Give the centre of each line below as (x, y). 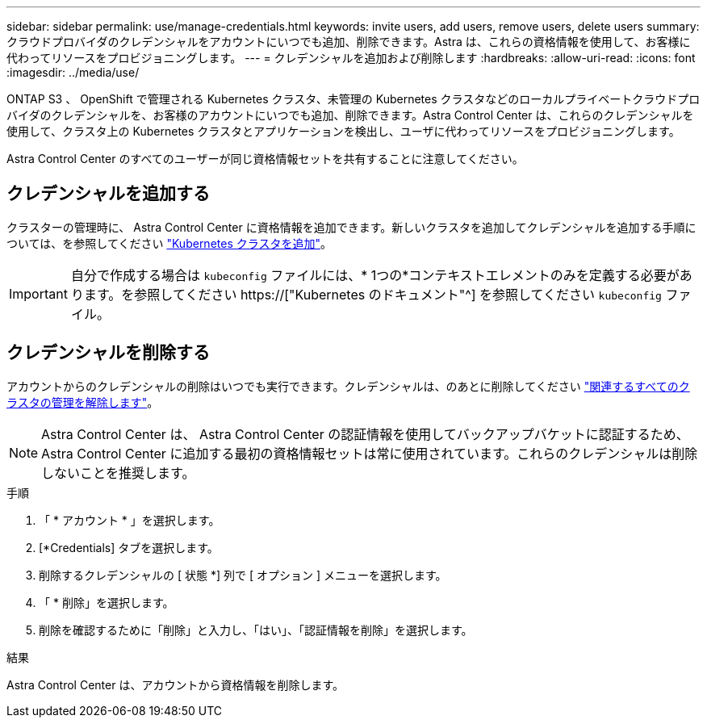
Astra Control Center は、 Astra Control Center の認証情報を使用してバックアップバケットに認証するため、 (365, 434)
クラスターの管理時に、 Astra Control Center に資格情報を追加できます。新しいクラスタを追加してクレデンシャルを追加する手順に (351, 227)
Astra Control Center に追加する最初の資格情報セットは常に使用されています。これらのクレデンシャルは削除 (370, 453)
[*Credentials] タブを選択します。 (129, 547)
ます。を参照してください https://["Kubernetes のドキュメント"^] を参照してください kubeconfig (372, 294)
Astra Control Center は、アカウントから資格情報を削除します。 (176, 684)
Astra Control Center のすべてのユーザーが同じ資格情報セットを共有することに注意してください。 (265, 159)
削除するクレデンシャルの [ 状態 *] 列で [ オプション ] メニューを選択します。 (243, 575)
